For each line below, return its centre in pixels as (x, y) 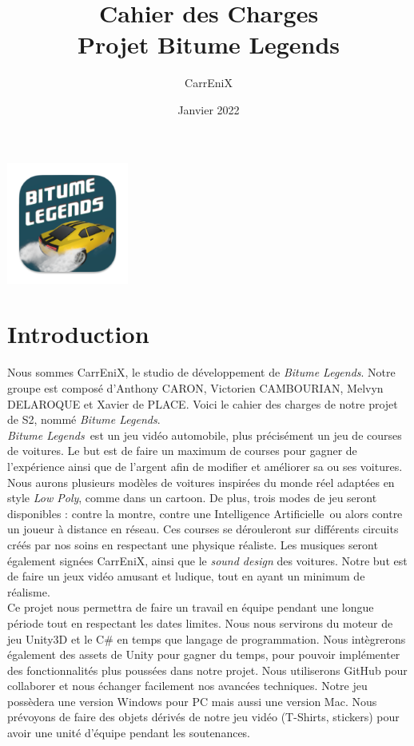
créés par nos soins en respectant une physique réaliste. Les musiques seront (193, 544)
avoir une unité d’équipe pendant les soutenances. (129, 733)
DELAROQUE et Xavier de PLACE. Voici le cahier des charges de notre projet (203, 403)
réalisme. (29, 591)
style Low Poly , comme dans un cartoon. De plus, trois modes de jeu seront (192, 498)
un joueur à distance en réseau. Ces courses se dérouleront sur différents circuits (203, 529)
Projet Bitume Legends (209, 44)
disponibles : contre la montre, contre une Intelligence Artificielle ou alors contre (205, 513)
